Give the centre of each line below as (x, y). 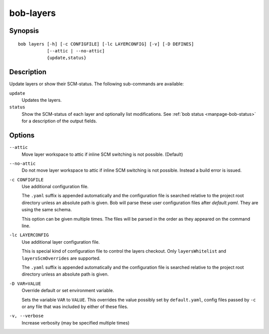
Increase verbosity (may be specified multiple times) (75, 323)
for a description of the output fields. (59, 121)
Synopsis (24, 31)
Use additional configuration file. (55, 187)
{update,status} (67, 58)
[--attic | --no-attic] (76, 51)
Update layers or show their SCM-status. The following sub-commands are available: (97, 84)
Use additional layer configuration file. (61, 242)
